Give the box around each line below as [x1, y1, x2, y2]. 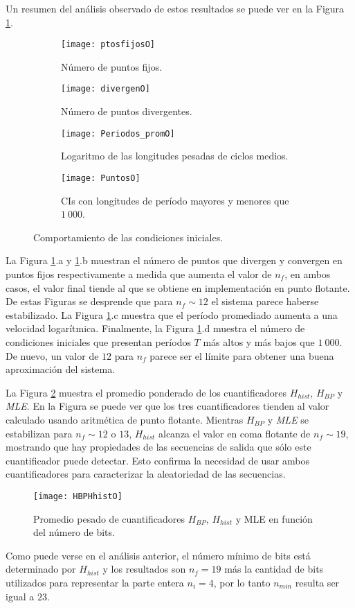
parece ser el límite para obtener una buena [149, 348, 334, 363]
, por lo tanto [213, 575, 271, 589]
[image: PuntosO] [61, 173, 140, 183]
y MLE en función [235, 511, 313, 526]
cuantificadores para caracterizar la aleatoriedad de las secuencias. [6, 467, 286, 481]
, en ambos [284, 266, 331, 281]
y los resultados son [102, 562, 186, 576]
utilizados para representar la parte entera [6, 575, 184, 589]
